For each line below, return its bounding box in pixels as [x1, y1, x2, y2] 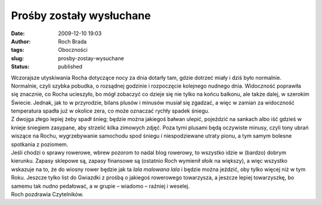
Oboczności [58, 46, 88, 54]
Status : [11, 63, 30, 70]
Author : [11, 38, 31, 45]
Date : [11, 30, 25, 37]
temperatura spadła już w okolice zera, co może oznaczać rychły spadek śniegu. [11, 107, 210, 114]
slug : [11, 54, 24, 62]
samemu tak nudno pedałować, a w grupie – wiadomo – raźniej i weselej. [11, 182, 190, 190]
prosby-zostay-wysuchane [58, 54, 125, 62]
